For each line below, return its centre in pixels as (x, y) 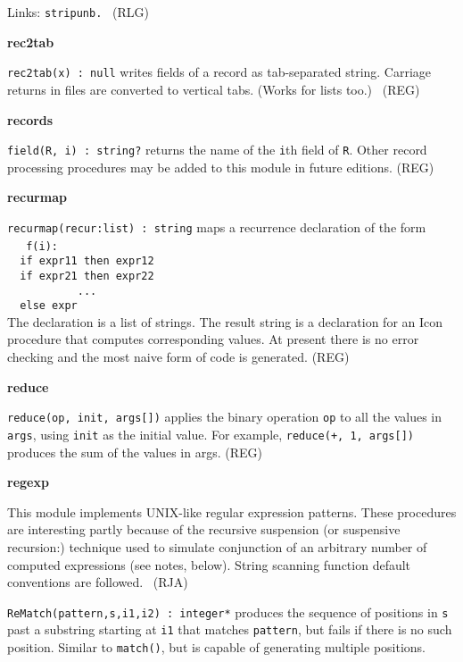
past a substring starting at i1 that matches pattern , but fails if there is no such (230, 629)
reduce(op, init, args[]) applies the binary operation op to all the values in (225, 417)
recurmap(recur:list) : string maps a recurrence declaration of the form (217, 226)
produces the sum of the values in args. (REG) (135, 452)
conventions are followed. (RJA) (98, 582)
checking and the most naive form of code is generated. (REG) (178, 357)
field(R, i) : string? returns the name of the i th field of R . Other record (217, 150)
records (30, 119)
